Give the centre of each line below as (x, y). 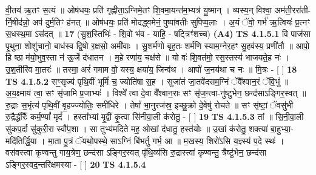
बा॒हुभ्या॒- (282, 128)
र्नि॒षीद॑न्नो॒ (18, 21)
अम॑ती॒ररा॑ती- (293, 10)
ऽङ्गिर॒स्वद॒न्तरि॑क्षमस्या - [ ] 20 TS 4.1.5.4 (76, 164)
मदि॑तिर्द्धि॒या (21, 140)
